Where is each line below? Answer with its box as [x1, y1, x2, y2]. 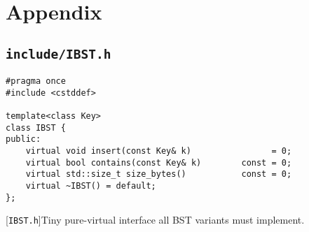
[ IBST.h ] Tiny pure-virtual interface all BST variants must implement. [6, 212, 305, 227]
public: [6, 134, 41, 145]
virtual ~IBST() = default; [25, 181, 156, 191]
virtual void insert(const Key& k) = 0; [25, 146, 292, 157]
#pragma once [6, 76, 66, 87]
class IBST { [6, 122, 66, 133]
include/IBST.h [6, 46, 111, 61]
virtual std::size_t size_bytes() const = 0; [25, 169, 292, 180]
